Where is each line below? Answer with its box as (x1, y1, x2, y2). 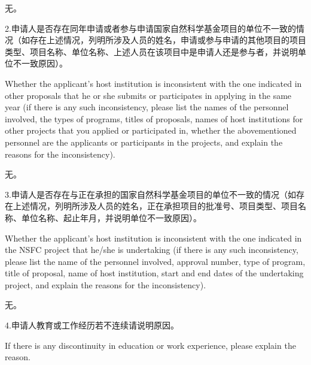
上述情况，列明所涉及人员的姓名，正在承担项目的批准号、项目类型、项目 (13, 200, 298, 212)
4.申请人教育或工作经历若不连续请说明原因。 (5, 319, 179, 331)
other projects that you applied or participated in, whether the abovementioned (5, 124, 297, 137)
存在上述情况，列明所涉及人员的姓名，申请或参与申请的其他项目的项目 (29, 34, 306, 46)
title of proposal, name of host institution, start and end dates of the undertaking (5, 267, 304, 279)
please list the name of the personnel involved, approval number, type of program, (5, 255, 306, 267)
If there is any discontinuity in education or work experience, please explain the (5, 339, 296, 351)
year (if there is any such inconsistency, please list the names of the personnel (5, 101, 289, 113)
